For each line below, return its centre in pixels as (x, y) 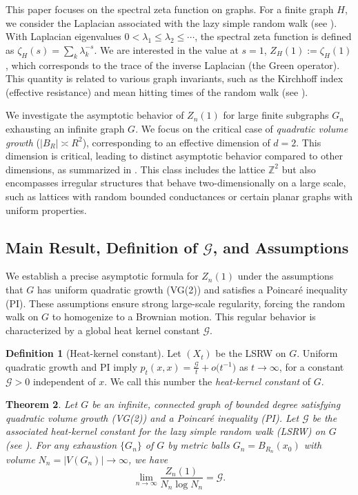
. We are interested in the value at (166, 49)
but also (299, 169)
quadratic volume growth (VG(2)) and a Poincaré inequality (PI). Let (152, 417)
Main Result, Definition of (101, 247)
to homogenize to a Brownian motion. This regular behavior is (184, 317)
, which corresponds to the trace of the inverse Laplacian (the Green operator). (173, 65)
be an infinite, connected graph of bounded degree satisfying (216, 404)
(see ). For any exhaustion (61, 445)
